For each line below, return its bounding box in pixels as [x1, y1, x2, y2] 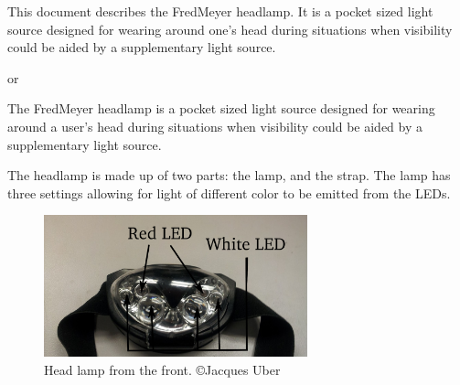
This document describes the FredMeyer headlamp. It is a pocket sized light [7, 2, 433, 20]
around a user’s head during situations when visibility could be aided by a [7, 116, 423, 135]
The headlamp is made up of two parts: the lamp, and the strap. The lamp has [7, 166, 451, 185]
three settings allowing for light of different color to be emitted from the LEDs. [7, 183, 451, 202]
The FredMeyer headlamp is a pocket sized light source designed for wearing [7, 99, 435, 118]
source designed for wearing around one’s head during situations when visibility [7, 19, 453, 38]
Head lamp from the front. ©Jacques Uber [44, 359, 281, 379]
